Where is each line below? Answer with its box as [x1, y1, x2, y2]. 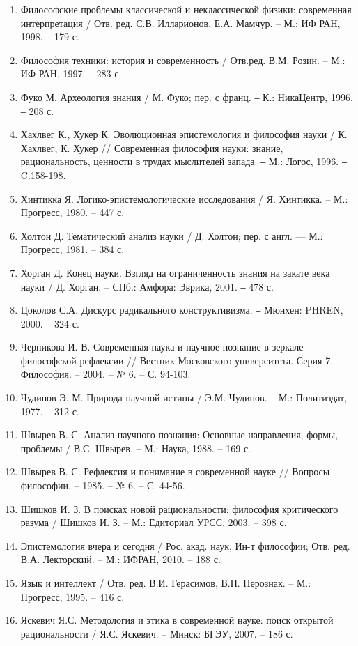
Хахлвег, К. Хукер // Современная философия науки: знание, [20, 140, 283, 155]
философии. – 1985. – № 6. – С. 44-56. [20, 478, 185, 493]
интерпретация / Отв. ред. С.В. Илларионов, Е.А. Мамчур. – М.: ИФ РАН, [20, 15, 341, 30]
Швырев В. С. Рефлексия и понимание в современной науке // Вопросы [20, 464, 330, 479]
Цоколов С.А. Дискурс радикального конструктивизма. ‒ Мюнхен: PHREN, [20, 302, 343, 317]
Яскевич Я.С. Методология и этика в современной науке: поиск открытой [20, 613, 334, 627]
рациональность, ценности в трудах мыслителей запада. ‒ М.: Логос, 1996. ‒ [20, 154, 347, 169]
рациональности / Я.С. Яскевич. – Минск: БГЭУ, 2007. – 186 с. [20, 626, 293, 640]
